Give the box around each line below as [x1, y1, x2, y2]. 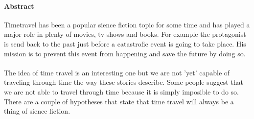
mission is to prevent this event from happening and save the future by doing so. [4, 48, 246, 58]
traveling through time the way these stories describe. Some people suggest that [4, 77, 244, 87]
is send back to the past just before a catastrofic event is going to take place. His [4, 38, 246, 48]
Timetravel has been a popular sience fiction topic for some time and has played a [4, 19, 250, 29]
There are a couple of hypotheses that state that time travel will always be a [4, 96, 234, 106]
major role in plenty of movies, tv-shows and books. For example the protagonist [4, 29, 246, 39]
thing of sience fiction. [4, 106, 70, 116]
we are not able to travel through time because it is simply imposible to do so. [4, 86, 239, 96]
